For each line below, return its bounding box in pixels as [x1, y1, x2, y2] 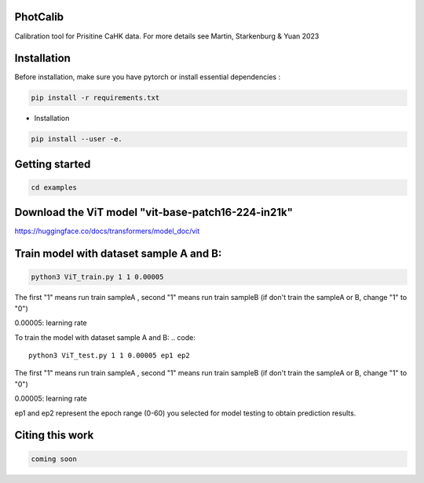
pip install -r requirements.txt [31, 93, 160, 102]
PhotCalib [14, 10, 64, 24]
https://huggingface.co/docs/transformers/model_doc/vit [14, 226, 200, 236]
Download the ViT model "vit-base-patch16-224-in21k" [14, 206, 294, 219]
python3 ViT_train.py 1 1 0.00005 [31, 273, 164, 282]
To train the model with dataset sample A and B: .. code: [14, 332, 196, 342]
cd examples [31, 183, 78, 192]
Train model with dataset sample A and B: [14, 247, 222, 261]
